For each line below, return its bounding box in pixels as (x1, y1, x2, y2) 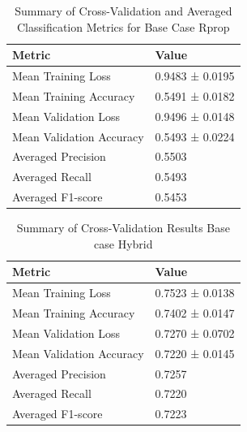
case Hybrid (94, 235, 153, 252)
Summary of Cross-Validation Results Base (16, 219, 230, 236)
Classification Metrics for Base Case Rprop (17, 18, 230, 35)
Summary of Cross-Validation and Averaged (15, 2, 232, 19)
